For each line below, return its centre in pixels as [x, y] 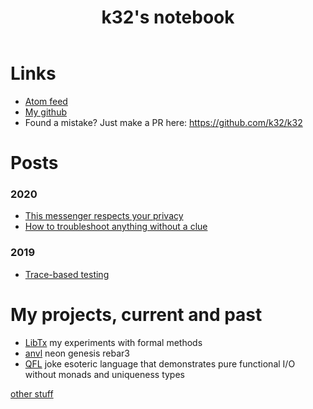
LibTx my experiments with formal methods [113, 342]
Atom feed [46, 101]
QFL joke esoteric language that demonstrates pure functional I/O [160, 363]
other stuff [32, 393]
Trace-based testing [67, 274]
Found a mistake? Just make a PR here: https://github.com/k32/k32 [163, 122]
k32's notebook [168, 17]
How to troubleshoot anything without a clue [116, 227]
